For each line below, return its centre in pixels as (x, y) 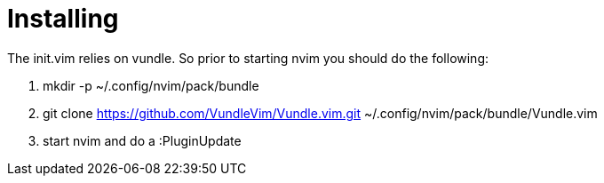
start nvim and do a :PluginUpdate (142, 140)
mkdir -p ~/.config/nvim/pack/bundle (151, 85)
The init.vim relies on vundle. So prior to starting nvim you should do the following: (248, 58)
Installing (63, 19)
